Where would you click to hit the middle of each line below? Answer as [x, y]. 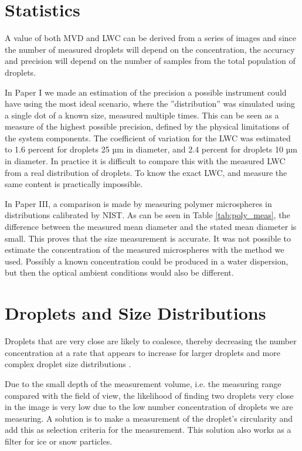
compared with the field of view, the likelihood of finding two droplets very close [149, 395]
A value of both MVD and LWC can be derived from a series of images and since [150, 38]
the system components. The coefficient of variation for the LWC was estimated [148, 138]
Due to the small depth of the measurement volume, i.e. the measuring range [143, 383]
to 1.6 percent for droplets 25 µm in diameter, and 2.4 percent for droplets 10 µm [151, 149]
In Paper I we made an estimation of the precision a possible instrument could [146, 92]
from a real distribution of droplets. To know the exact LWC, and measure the [146, 172]
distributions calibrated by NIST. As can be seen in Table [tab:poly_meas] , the [147, 215]
